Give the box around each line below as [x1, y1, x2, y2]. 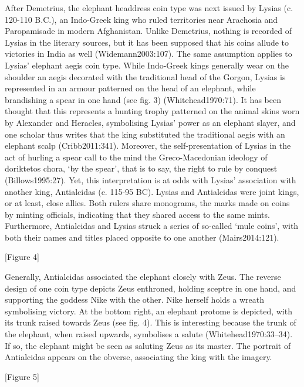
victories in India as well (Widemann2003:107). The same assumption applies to [5, 47, 292, 60]
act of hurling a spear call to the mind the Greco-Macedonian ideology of [5, 150, 268, 163]
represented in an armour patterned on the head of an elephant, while [5, 82, 256, 94]
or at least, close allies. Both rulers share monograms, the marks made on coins [5, 197, 290, 209]
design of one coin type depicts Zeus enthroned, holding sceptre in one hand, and [5, 282, 296, 294]
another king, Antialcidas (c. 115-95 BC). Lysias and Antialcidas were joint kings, [5, 185, 299, 197]
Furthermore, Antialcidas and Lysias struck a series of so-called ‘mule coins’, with [5, 220, 299, 232]
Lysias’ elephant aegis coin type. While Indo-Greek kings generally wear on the [5, 59, 289, 71]
